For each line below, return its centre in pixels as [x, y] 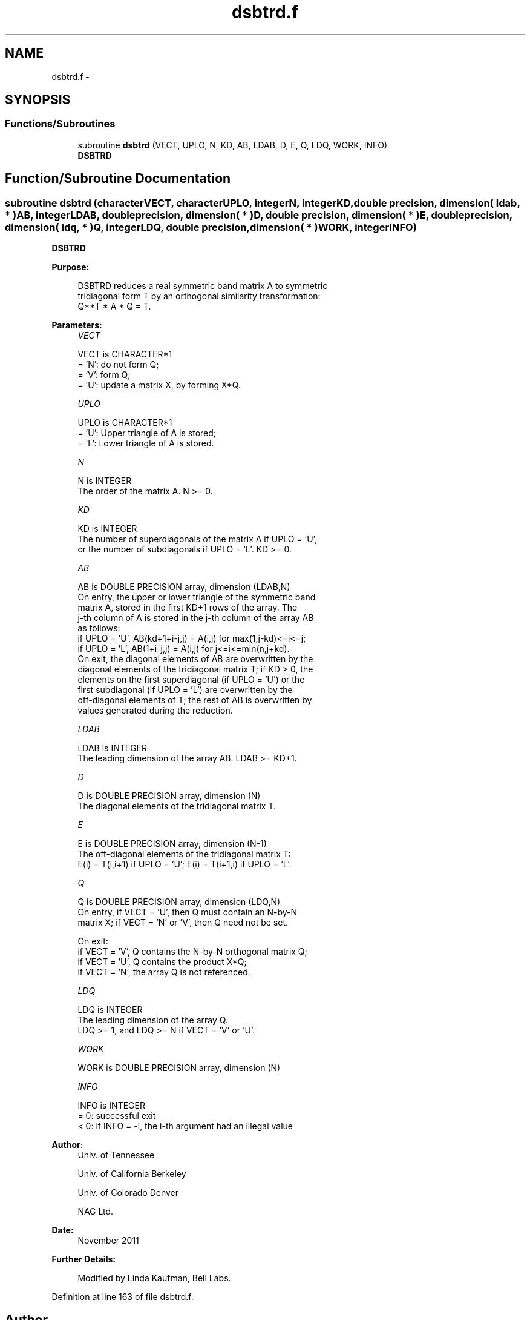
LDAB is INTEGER [113, 748]
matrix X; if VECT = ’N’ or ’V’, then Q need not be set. [183, 923]
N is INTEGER [105, 481]
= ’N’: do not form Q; [118, 365]
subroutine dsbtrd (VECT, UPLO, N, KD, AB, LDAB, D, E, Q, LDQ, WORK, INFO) [233, 145]
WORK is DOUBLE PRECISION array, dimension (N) [179, 1068]
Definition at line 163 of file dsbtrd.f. [123, 1297]
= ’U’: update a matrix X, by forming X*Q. [159, 385]
